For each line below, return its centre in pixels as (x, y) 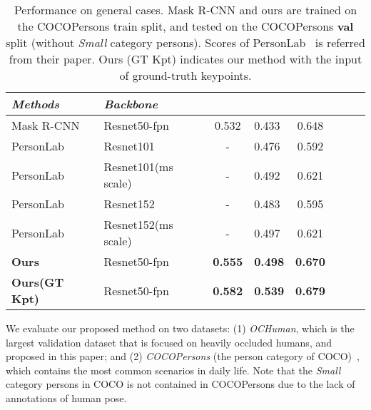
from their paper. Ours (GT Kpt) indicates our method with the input (185, 59)
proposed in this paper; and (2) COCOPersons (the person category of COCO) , (183, 356)
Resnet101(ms (138, 166)
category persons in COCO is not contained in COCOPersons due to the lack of (181, 384)
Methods (36, 104)
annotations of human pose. (66, 398)
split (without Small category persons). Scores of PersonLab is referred (185, 42)
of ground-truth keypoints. (185, 75)
